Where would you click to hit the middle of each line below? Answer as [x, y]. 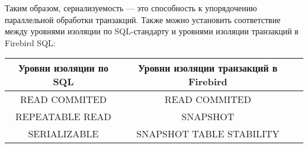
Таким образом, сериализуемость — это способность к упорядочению [131, 8]
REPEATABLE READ [63, 117]
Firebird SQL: [30, 42]
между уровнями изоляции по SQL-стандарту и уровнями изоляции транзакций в [152, 31]
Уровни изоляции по [63, 68]
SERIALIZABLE [63, 134]
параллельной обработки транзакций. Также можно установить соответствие [143, 19]
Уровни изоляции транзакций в [208, 68]
